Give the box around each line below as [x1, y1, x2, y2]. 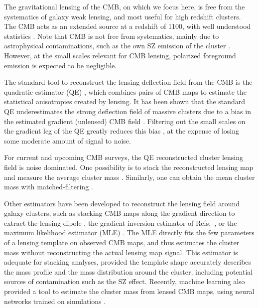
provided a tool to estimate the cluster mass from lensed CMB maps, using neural [4, 286, 255, 297]
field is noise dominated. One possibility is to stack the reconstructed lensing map [4, 161, 254, 172]
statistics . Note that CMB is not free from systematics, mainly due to [4, 30, 219, 41]
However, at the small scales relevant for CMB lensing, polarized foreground [4, 50, 236, 60]
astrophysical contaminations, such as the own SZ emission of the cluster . [4, 40, 231, 51]
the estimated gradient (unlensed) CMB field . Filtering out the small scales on [4, 116, 246, 126]
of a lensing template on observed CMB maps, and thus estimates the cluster [4, 237, 240, 248]
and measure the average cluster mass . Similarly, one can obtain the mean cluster [4, 171, 255, 182]
